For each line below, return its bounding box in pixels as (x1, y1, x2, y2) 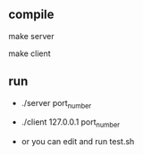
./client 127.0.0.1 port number (21, 117, 121, 130)
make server (8, 30, 55, 41)
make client (8, 48, 51, 59)
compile (8, 7, 55, 22)
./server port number (21, 97, 92, 110)
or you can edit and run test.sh (21, 136, 135, 147)
